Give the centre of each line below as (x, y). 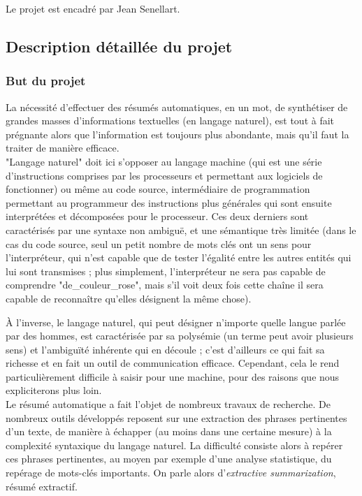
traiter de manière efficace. (63, 148)
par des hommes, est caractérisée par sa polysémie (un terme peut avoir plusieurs (180, 336)
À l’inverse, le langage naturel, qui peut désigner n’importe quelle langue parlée (176, 322)
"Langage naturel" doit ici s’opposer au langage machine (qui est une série (164, 161)
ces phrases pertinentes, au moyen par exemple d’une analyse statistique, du (169, 459)
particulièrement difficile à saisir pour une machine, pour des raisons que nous (173, 376)
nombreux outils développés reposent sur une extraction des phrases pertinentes (176, 417)
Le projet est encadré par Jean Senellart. (93, 8)
